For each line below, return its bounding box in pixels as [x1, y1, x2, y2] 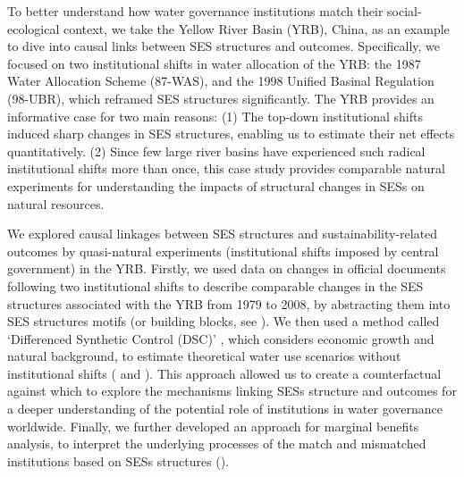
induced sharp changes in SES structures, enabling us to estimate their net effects [7, 124, 455, 143]
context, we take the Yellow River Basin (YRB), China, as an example [63, 19, 450, 38]
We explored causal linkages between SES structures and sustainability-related [7, 224, 438, 243]
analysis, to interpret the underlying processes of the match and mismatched [7, 434, 426, 453]
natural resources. [7, 194, 105, 213]
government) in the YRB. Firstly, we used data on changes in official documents [7, 259, 446, 278]
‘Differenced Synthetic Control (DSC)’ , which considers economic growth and [7, 329, 434, 347]
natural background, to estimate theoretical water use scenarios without [7, 347, 401, 365]
